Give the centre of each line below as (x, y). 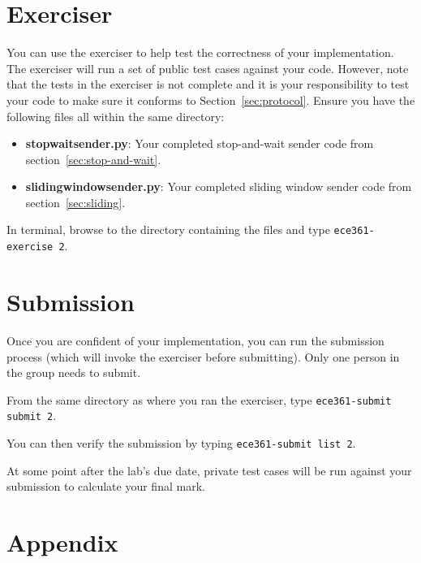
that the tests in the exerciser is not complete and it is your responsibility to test (208, 84)
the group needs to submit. (74, 372)
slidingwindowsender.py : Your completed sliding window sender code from (219, 186)
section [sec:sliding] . (75, 202)
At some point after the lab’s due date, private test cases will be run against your (209, 470)
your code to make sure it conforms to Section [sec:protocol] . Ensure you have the (211, 100)
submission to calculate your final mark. (106, 486)
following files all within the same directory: (116, 116)
